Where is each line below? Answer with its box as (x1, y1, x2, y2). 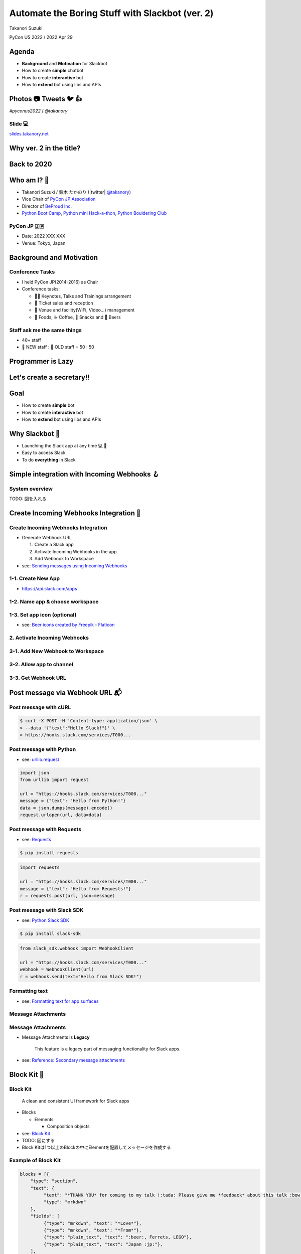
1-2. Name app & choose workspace (9, 598, 99, 605)
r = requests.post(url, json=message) (20, 893, 115, 898)
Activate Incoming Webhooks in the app (34, 548, 117, 554)
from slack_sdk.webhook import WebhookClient (20, 946, 134, 952)
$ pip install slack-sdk (20, 930, 81, 936)
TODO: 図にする (22, 1137, 55, 1143)
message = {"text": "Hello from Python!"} (20, 798, 126, 804)
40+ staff (22, 337, 41, 343)
